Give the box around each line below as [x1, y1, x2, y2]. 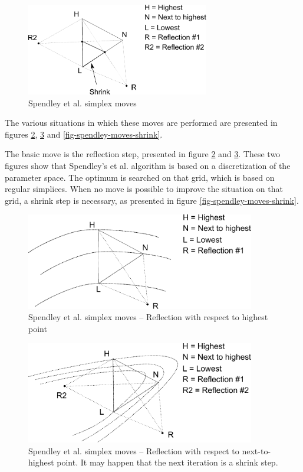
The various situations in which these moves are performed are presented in [5, 116, 278, 129]
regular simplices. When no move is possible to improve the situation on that [5, 183, 283, 195]
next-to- [242, 444, 271, 457]
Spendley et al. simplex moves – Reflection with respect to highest [28, 311, 268, 323]
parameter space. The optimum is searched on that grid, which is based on [5, 171, 275, 183]
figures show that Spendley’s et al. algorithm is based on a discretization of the [5, 159, 291, 172]
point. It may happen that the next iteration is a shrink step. [57, 456, 278, 468]
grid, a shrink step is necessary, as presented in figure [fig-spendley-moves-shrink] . [5, 194, 299, 206]
